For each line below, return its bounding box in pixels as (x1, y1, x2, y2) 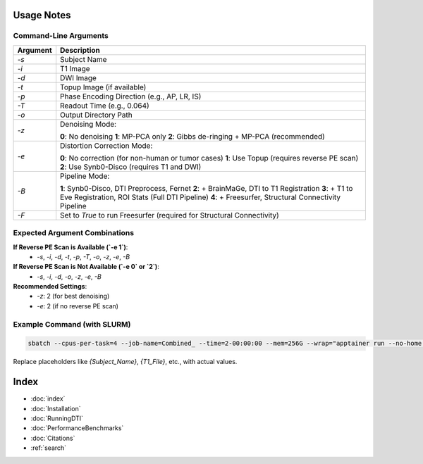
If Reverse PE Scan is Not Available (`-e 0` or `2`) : (13, 263, 160, 271)
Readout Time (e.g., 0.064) (60, 101, 149, 111)
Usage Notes (13, 9, 71, 21)
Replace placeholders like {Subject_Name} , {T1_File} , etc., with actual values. (13, 358, 238, 366)
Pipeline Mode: (60, 171, 110, 181)
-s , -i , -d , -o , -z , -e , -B (37, 272, 102, 281)
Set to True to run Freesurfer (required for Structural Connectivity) (60, 210, 280, 220)
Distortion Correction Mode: (60, 141, 153, 151)
